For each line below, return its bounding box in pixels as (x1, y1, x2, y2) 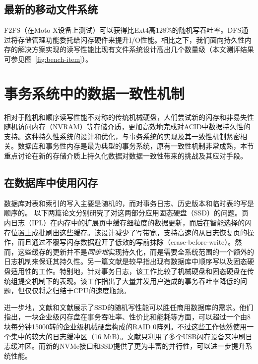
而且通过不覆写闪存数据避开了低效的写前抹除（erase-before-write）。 (17, 237, 235, 247)
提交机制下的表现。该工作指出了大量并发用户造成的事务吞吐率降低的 (17, 275, 240, 286)
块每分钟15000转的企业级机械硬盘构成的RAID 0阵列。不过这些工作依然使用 (4, 321, 247, 331)
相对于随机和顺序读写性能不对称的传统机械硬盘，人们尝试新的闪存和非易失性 (4, 111, 254, 122)
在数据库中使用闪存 (4, 175, 98, 190)
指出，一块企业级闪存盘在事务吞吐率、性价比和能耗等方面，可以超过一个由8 (4, 312, 251, 322)
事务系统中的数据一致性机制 (4, 83, 185, 103)
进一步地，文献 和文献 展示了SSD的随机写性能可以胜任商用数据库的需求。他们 (4, 302, 254, 312)
